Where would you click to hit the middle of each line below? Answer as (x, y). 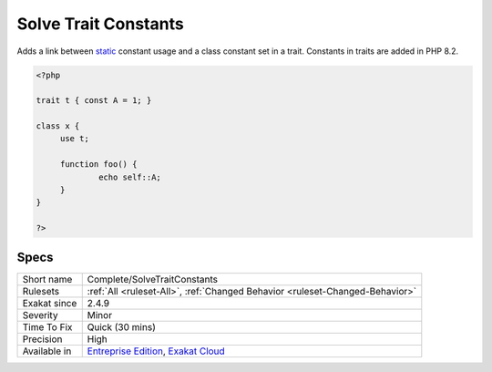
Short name (47, 279)
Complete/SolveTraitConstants (153, 279)
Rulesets (41, 291)
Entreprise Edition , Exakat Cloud (156, 351)
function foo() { (98, 165)
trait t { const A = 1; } (94, 101)
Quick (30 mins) (122, 326)
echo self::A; (130, 177)
